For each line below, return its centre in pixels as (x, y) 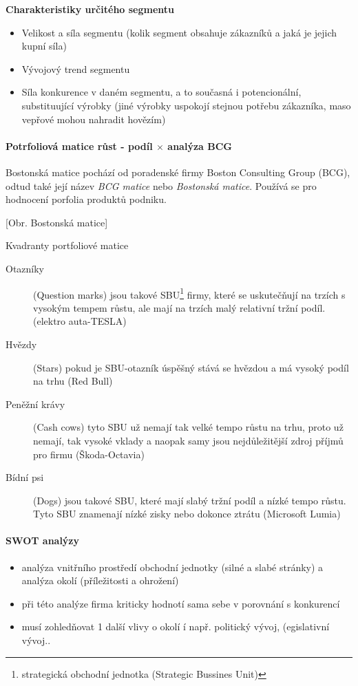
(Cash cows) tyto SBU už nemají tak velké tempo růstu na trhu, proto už (188, 427)
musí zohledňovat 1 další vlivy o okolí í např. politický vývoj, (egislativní (176, 626)
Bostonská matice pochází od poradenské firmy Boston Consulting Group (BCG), (178, 172)
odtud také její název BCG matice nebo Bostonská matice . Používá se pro (161, 185)
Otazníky (25, 268)
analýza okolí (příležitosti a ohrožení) (100, 580)
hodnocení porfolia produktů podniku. (86, 199)
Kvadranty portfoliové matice (67, 245)
